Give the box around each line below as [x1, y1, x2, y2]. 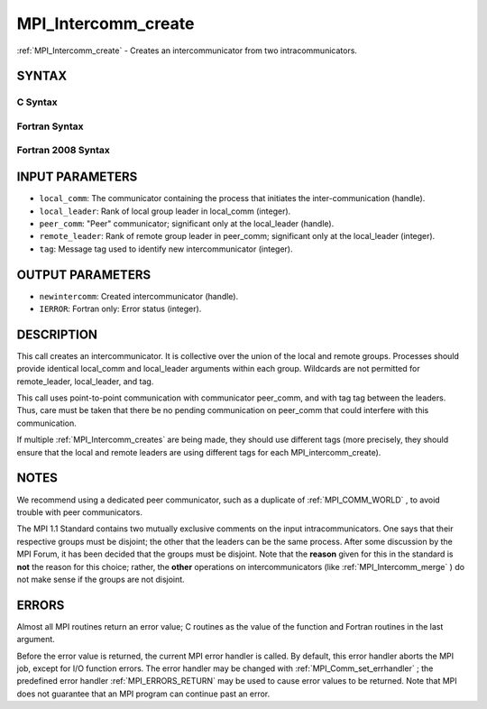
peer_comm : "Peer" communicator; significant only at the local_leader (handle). [39, 217, 335, 229]
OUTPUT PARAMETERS [16, 267, 152, 282]
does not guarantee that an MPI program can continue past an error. [16, 688, 271, 699]
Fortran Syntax [16, 120, 84, 133]
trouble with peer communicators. [16, 506, 143, 518]
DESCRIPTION [16, 327, 98, 342]
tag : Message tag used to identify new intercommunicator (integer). [39, 244, 293, 254]
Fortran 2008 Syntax [16, 144, 110, 157]
